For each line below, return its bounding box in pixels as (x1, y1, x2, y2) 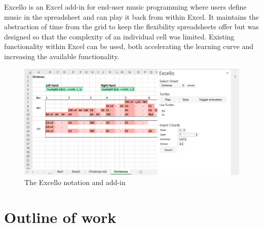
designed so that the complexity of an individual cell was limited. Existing (4, 31, 235, 41)
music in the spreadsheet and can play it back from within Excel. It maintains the (4, 11, 259, 22)
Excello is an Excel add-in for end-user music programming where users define (4, 2, 247, 12)
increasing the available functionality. (4, 51, 120, 61)
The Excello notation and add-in (24, 176, 126, 187)
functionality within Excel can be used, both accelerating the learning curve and (4, 41, 253, 52)
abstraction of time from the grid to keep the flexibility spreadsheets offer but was (4, 21, 259, 32)
